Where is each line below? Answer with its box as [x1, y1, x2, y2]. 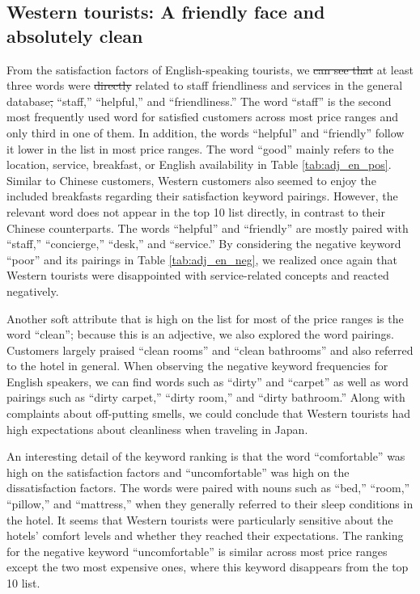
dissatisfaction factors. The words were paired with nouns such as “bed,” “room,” [6, 479, 410, 496]
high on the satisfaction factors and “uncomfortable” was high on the [6, 463, 350, 480]
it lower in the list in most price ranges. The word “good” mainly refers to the [6, 140, 394, 157]
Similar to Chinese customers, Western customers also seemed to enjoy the [6, 171, 376, 188]
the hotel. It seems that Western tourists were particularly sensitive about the [6, 511, 393, 528]
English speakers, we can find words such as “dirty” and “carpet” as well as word [6, 373, 409, 390]
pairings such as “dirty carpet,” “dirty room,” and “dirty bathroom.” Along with [6, 389, 405, 406]
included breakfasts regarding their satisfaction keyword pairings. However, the [6, 187, 398, 204]
